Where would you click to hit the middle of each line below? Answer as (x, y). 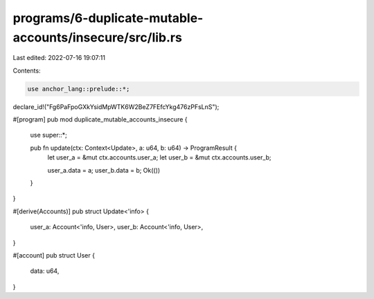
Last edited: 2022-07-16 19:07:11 (59, 58)
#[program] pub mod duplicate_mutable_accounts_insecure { (100, 119)
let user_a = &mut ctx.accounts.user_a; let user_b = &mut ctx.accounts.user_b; (159, 157)
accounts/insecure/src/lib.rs (98, 37)
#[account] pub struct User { (54, 255)
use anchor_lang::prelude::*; (79, 89)
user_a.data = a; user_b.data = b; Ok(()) (104, 170)
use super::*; (48, 135)
